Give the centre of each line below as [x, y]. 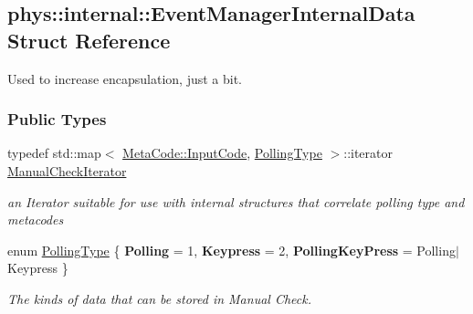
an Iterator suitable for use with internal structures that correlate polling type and [236, 201]
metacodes [36, 220]
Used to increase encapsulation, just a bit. [125, 78]
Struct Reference [89, 40]
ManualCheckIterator [67, 171]
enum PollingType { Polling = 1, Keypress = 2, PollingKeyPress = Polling [231, 250]
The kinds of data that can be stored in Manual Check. [159, 298]
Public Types [57, 119]
